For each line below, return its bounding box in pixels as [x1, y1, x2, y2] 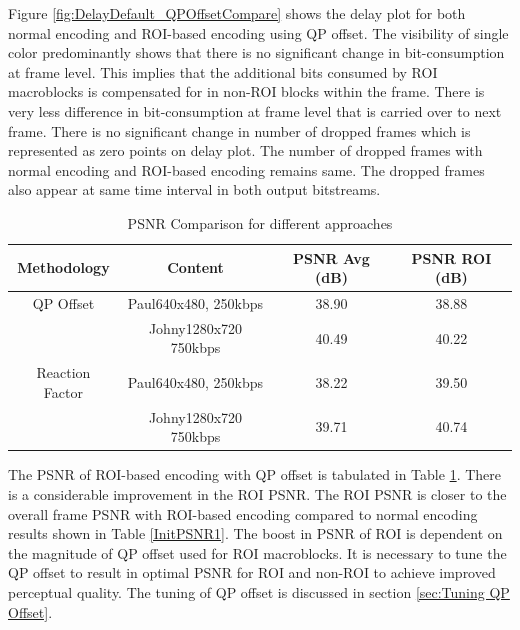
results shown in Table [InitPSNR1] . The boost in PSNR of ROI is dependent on [8, 523, 503, 544]
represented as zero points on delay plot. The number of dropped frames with [8, 140, 483, 161]
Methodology [17, 257, 110, 278]
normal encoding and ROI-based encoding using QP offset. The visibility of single [8, 22, 509, 43]
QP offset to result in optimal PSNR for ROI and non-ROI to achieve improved [8, 562, 496, 583]
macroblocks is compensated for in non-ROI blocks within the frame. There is [8, 81, 485, 102]
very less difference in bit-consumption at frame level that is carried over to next [8, 100, 502, 121]
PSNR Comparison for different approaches [127, 212, 393, 233]
